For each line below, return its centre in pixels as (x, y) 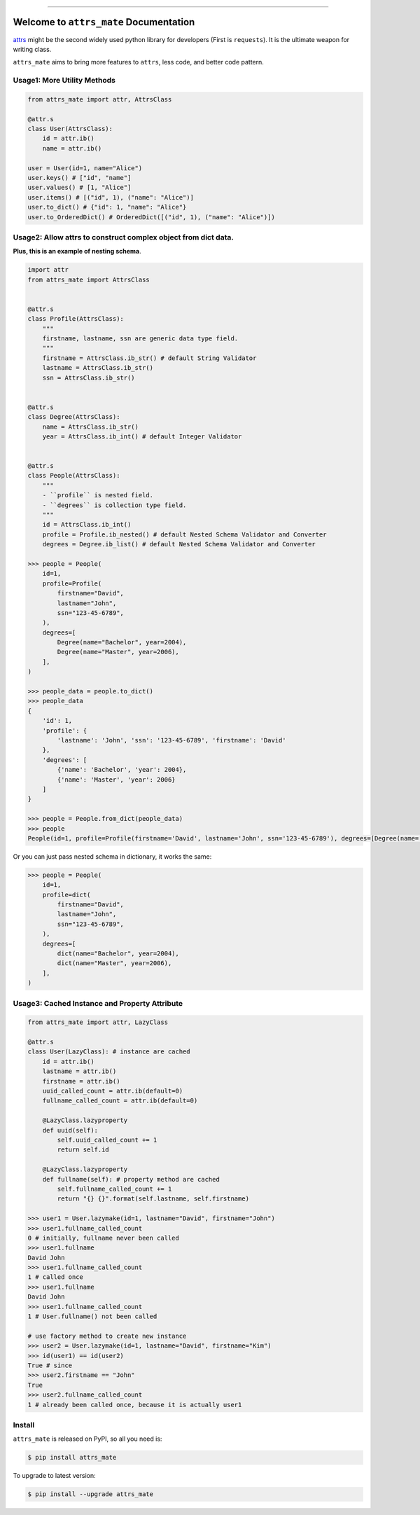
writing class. (32, 49)
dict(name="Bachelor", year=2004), (118, 954)
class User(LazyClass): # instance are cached (109, 1052)
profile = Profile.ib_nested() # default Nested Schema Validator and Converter (184, 534)
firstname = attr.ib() (81, 1081)
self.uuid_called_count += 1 (107, 1140)
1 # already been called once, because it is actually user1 (135, 1405)
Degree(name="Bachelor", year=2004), (122, 642)
